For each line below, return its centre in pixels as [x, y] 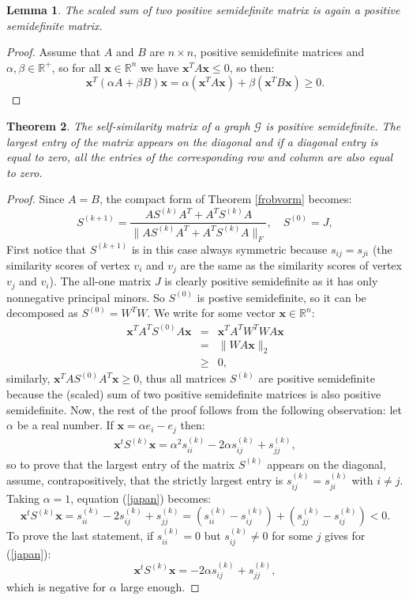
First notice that [47, 249]
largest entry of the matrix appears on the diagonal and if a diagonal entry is [192, 141]
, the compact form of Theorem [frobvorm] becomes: [225, 199]
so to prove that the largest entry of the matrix [121, 464]
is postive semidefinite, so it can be [281, 297]
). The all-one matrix [100, 281]
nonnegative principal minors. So [86, 297]
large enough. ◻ [160, 587]
